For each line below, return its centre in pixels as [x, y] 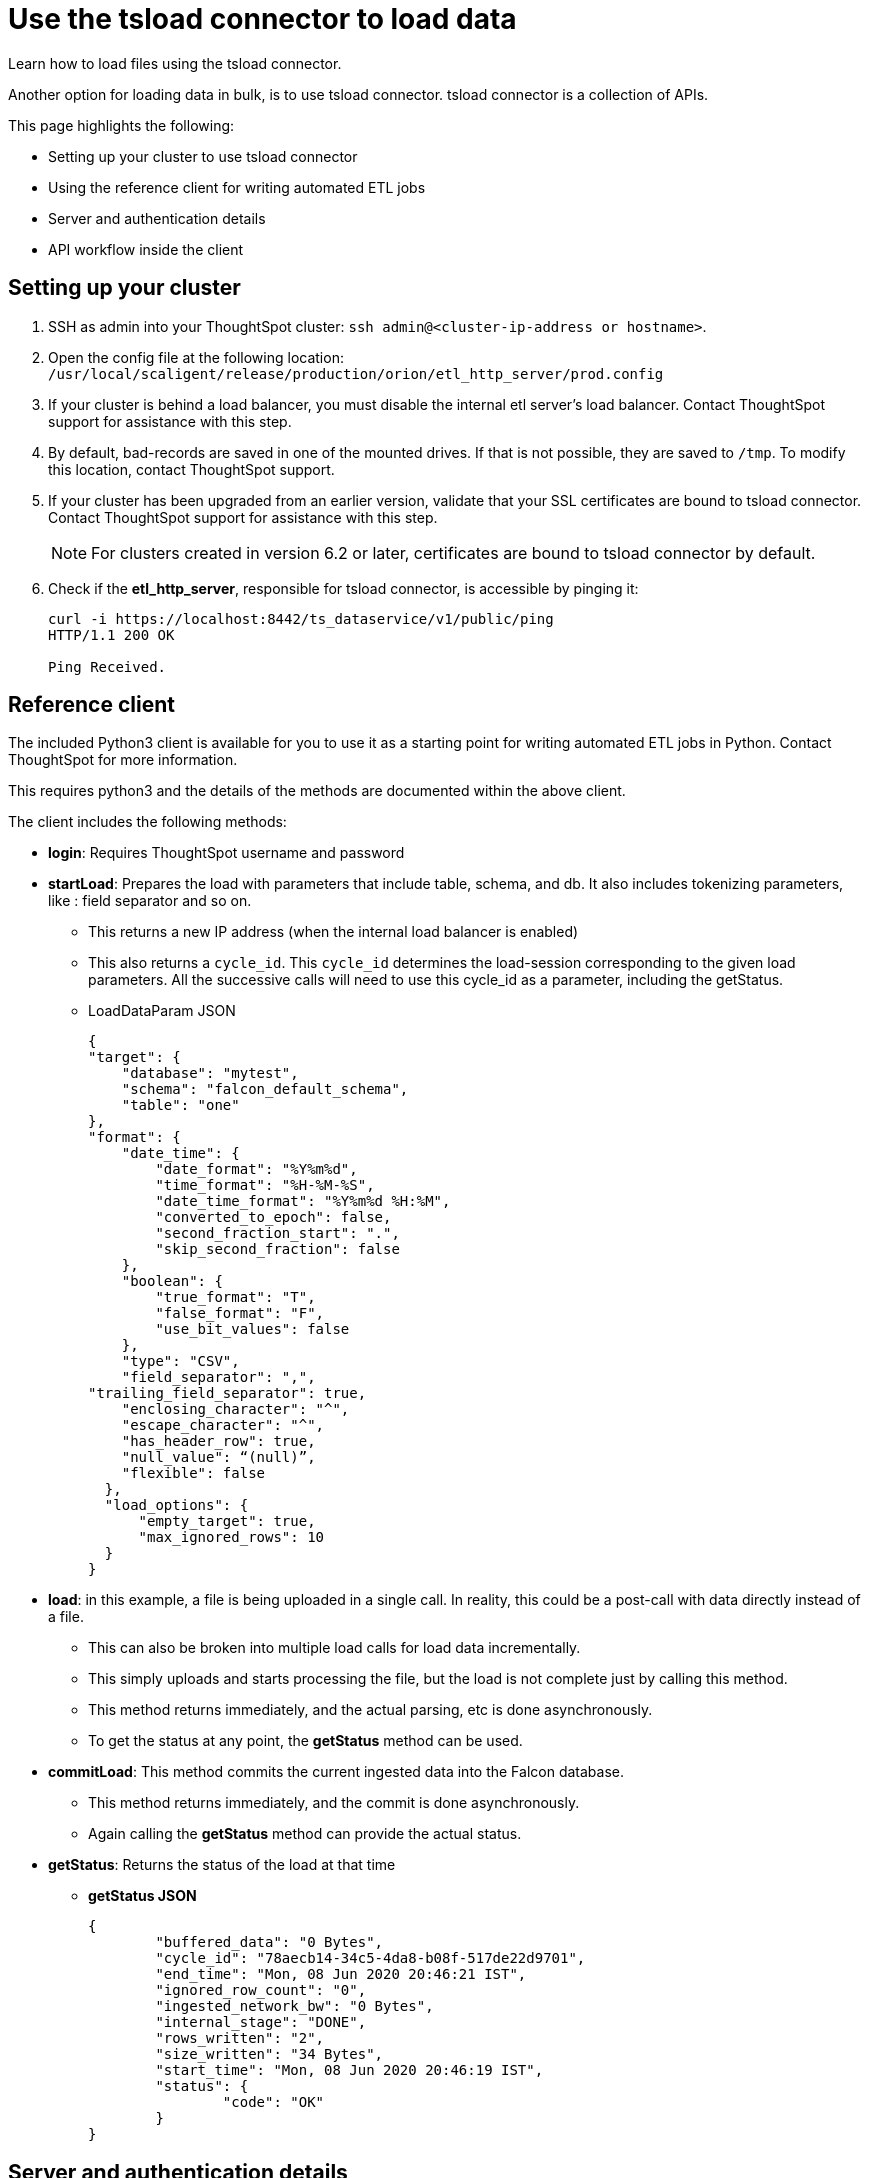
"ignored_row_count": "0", [261, 1990]
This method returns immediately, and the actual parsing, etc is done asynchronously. [370, 1710]
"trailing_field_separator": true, [227, 1393]
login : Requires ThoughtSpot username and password [226, 853]
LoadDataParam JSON [162, 1011]
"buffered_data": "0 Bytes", [269, 1942]
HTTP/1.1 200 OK [111, 634]
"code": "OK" [273, 2102]
